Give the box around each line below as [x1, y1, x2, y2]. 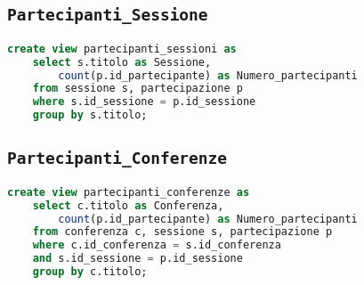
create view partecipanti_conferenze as [7, 185, 250, 199]
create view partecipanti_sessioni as [7, 42, 237, 55]
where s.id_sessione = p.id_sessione [32, 95, 256, 109]
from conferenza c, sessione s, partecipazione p [32, 225, 333, 239]
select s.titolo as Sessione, [32, 55, 212, 69]
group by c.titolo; [32, 265, 148, 279]
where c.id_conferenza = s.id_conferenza [32, 239, 281, 252]
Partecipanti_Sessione [7, 5, 208, 25]
